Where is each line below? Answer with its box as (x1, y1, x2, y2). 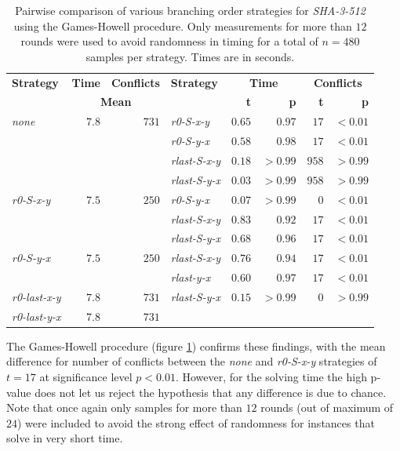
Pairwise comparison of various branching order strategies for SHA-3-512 (15, 2, 365, 18)
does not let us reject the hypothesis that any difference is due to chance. (35, 384, 387, 400)
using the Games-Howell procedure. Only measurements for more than (13, 17, 352, 34)
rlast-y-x (170, 269, 211, 286)
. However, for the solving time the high (175, 369, 367, 385)
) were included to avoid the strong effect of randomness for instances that (17, 414, 375, 431)
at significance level (39, 369, 133, 385)
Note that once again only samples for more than (6, 399, 242, 416)
